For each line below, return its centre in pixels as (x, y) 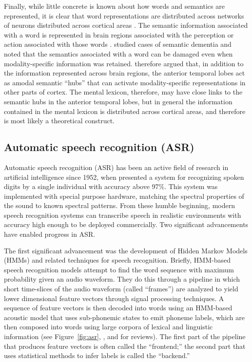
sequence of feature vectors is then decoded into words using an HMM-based (118, 308)
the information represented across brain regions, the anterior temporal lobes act (125, 73)
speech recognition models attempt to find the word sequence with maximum (119, 269)
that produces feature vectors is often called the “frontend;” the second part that (125, 346)
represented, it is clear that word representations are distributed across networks (124, 15)
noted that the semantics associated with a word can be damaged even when (118, 53)
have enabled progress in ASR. (50, 234)
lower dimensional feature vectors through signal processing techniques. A (114, 298)
